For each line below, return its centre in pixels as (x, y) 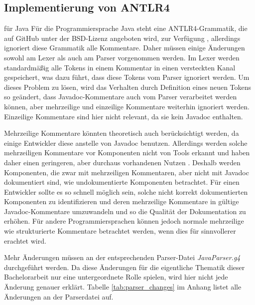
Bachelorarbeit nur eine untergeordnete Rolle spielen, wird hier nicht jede (116, 277)
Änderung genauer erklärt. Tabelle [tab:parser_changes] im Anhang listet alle (123, 287)
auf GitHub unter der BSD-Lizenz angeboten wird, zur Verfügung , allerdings (122, 38)
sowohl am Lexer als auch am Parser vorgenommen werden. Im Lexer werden (122, 57)
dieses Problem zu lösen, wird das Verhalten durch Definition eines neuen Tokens (128, 87)
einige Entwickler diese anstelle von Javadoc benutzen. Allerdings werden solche (126, 143)
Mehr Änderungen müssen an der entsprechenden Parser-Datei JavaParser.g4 (122, 257)
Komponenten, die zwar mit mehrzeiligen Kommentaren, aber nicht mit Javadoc (127, 172)
